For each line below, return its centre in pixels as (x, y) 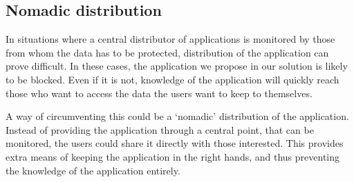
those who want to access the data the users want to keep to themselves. (159, 93)
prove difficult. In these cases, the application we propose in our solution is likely (177, 66)
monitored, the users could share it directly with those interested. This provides (175, 143)
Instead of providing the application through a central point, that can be (160, 129)
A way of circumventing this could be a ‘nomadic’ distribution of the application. (177, 116)
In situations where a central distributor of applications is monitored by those (170, 39)
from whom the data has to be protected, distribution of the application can (167, 52)
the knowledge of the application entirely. (93, 170)
